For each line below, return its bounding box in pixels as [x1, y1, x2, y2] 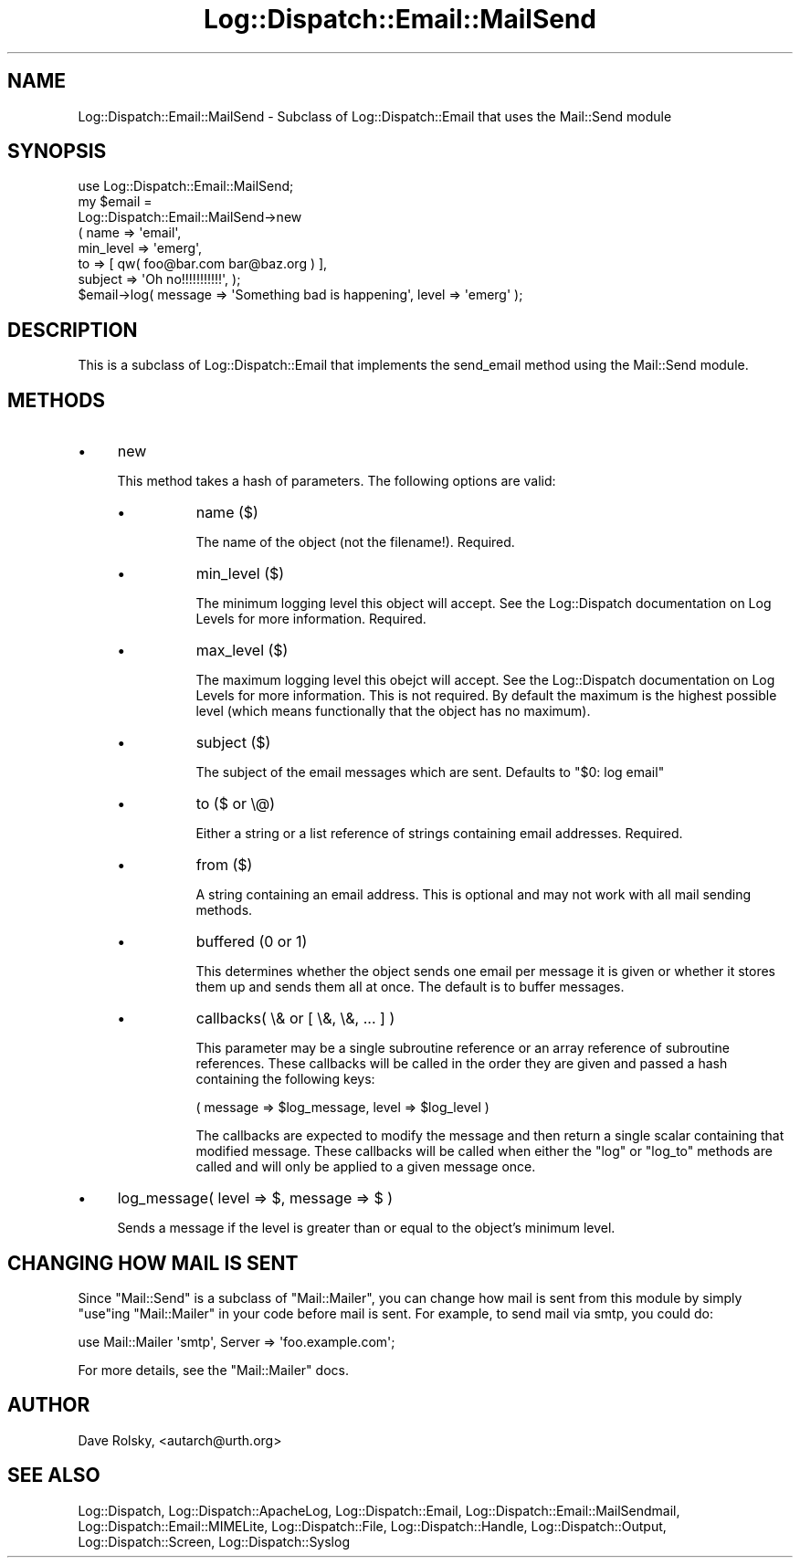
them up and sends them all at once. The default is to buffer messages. [195, 979, 625, 995]
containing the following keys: [195, 1071, 375, 1087]
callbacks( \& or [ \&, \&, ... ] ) [195, 1009, 395, 1028]
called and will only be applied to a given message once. [195, 1159, 536, 1175]
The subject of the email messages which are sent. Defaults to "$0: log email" [195, 764, 665, 781]
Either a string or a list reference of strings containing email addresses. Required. [195, 825, 683, 842]
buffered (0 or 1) [195, 932, 308, 951]
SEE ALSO [7, 1464, 100, 1487]
